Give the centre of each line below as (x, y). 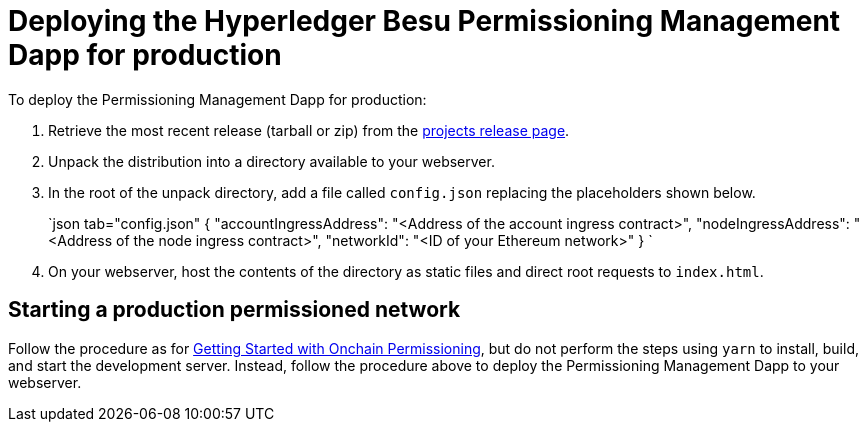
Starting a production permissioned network (234, 310)
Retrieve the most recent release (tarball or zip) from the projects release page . (309, 130)
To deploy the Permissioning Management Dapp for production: (217, 99)
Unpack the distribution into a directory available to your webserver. (271, 161)
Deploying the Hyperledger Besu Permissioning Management (424, 21)
